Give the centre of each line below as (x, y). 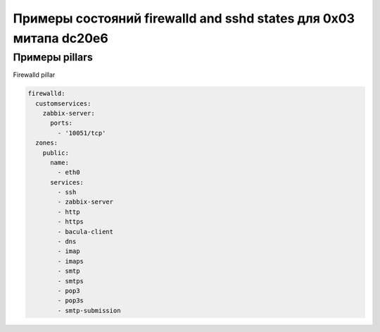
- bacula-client (85, 232)
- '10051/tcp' (82, 133)
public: (56, 153)
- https (71, 222)
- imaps (71, 261)
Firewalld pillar (34, 75)
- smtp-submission (89, 311)
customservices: (63, 103)
